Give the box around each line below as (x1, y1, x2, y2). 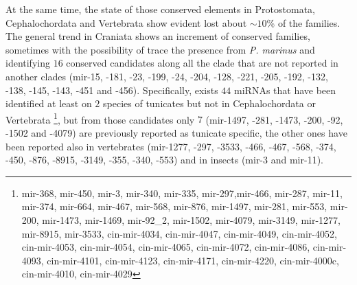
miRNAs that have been (234, 82, 336, 97)
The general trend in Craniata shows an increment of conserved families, (5, 29, 310, 43)
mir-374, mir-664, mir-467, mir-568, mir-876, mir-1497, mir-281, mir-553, (21, 199, 327, 214)
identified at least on (5, 96, 92, 111)
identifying (5, 56, 50, 70)
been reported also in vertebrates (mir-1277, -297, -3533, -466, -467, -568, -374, (5, 139, 336, 153)
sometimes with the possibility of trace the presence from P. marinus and (5, 42, 315, 56)
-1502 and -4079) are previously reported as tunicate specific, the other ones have (5, 126, 347, 139)
